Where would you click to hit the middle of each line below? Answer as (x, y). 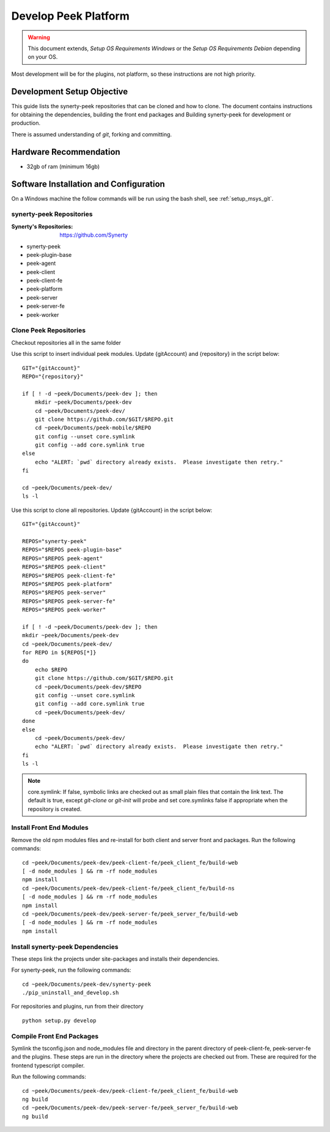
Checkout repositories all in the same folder (66, 342)
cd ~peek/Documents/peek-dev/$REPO (88, 687)
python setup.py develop (59, 1020)
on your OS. (43, 57)
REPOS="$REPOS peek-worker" (64, 610)
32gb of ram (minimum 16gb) (63, 166)
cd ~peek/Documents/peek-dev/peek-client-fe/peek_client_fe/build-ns (129, 888)
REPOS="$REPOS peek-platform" (68, 584)
